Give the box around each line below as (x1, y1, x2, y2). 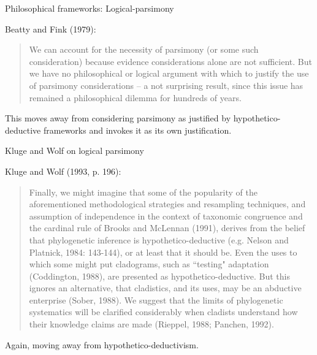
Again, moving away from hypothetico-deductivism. (5, 338, 199, 351)
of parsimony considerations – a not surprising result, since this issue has (29, 78, 304, 91)
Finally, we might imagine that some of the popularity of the (29, 185, 258, 198)
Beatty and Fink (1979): (5, 22, 96, 35)
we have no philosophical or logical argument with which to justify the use (29, 67, 309, 80)
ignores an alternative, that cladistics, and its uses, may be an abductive (29, 281, 302, 294)
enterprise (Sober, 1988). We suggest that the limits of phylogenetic (29, 293, 283, 306)
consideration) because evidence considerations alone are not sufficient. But (29, 55, 312, 67)
